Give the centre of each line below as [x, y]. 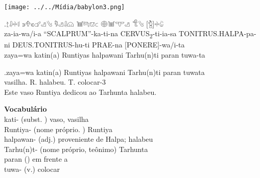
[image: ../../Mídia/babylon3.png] [65, 7]
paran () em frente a [36, 159]
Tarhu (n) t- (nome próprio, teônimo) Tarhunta [76, 149]
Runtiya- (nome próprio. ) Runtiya [58, 129]
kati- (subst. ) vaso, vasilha [46, 119]
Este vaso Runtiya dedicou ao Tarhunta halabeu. [80, 92]
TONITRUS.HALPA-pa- [218, 33]
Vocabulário [26, 109]
